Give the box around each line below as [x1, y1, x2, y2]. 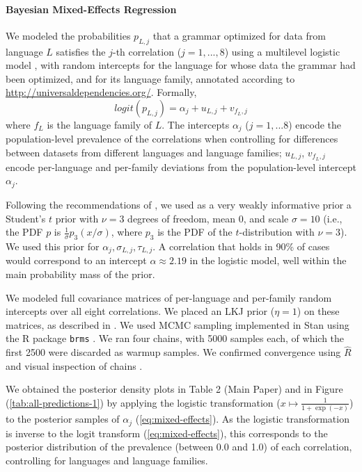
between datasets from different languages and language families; [6, 145, 282, 160]
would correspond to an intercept [6, 253, 147, 268]
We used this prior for [6, 238, 100, 253]
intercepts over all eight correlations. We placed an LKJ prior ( [6, 304, 275, 318]
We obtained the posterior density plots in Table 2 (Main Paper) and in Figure [6, 382, 343, 396]
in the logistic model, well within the [189, 253, 347, 268]
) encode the [288, 117, 342, 131]
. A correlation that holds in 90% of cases [152, 238, 330, 253]
